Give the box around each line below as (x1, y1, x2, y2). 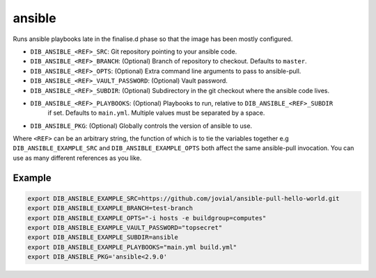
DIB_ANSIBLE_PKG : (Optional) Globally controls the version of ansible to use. (30, 122, 253, 130)
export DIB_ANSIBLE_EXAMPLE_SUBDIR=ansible (27, 234, 179, 241)
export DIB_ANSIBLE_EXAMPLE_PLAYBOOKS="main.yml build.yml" (27, 243, 237, 251)
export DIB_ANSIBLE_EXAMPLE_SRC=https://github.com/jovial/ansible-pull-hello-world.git (27, 195, 340, 202)
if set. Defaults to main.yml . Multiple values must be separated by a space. (47, 108, 265, 117)
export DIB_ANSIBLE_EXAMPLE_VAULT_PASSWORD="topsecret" (27, 224, 223, 232)
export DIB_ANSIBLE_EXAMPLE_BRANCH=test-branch (27, 204, 193, 212)
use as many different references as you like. (13, 154, 142, 162)
